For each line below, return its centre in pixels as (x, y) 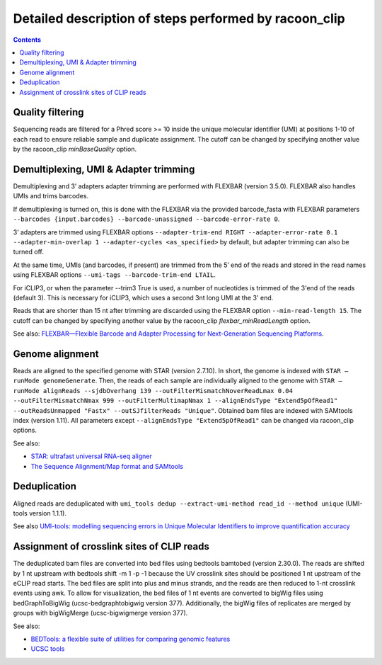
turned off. (28, 252)
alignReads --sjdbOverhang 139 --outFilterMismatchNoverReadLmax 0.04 (168, 391)
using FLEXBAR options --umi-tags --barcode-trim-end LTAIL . (114, 275)
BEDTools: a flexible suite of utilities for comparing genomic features (131, 639)
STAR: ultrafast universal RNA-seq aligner (91, 456)
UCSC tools (48, 649)
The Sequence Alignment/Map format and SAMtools (107, 466)
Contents (27, 40)
